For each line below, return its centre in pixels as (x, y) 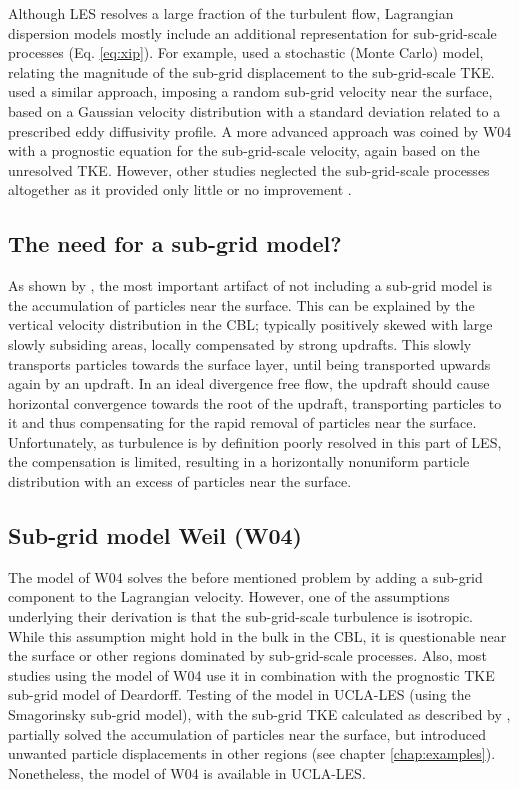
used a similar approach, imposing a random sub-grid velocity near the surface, (250, 91)
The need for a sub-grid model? (175, 243)
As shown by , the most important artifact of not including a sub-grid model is (250, 285)
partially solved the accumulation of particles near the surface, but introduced (247, 733)
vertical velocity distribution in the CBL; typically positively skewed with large (250, 324)
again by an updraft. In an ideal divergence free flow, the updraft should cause (249, 383)
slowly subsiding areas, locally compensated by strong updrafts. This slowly (240, 343)
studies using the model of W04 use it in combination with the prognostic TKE (251, 674)
